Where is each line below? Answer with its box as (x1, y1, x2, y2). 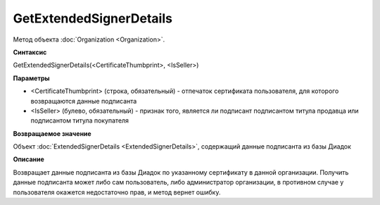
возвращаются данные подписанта (30, 97, 137, 105)
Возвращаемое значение (13, 129, 91, 137)
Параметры (13, 74, 50, 82)
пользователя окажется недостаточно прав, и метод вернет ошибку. (13, 187, 221, 197)
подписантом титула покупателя (30, 116, 129, 125)
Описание (13, 155, 45, 163)
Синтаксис (13, 48, 47, 56)
